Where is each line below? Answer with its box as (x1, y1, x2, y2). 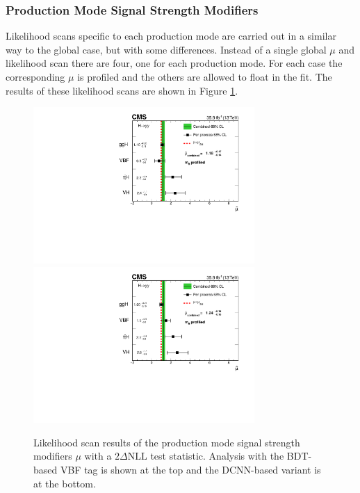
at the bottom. (33, 476, 96, 490)
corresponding (6, 70, 65, 83)
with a (84, 448, 112, 463)
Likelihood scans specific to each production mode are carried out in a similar (6, 29, 336, 43)
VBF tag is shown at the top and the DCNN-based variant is (60, 462, 321, 477)
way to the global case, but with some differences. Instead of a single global (6, 42, 327, 56)
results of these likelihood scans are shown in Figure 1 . (6, 83, 238, 97)
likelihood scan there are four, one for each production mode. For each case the (6, 56, 343, 70)
